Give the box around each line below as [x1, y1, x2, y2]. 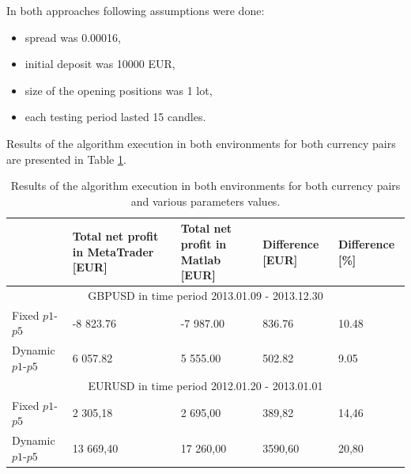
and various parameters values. [130, 192, 281, 209]
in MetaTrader [72, 243, 154, 260]
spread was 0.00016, [25, 28, 121, 45]
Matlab [180, 251, 221, 267]
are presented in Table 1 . [6, 150, 126, 167]
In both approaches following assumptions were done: [6, 2, 265, 18]
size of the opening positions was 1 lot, [25, 82, 213, 98]
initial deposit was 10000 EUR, [25, 55, 175, 72]
